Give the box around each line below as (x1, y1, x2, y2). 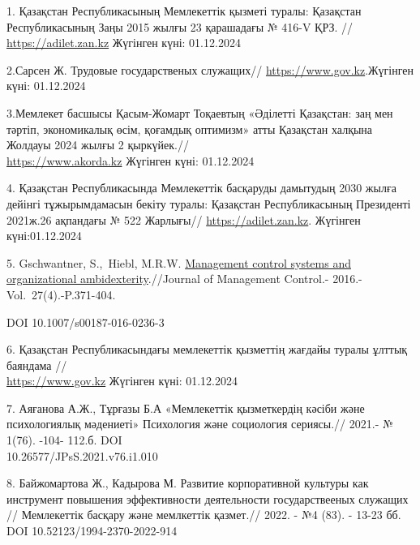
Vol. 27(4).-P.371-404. (6, 285, 116, 303)
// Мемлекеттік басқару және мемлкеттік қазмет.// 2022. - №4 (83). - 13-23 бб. (6, 506, 401, 523)
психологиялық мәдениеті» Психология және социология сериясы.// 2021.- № (6, 415, 393, 432)
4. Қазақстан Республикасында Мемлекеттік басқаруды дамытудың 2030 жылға (6, 179, 396, 196)
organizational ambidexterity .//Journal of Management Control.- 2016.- (6, 270, 362, 287)
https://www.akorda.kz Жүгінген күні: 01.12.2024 (6, 152, 255, 169)
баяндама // (6, 356, 67, 373)
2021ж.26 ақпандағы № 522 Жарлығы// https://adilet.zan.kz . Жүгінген (6, 211, 361, 228)
